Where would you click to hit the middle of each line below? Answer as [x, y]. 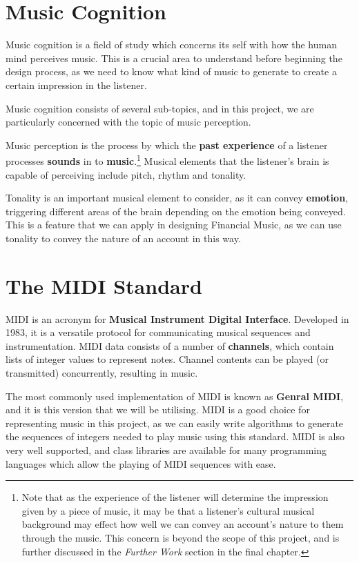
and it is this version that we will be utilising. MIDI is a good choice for [158, 409]
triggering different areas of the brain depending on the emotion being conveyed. [176, 211]
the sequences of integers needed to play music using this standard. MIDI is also [175, 436]
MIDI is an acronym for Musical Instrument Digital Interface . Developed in [177, 318]
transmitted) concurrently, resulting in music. [102, 373]
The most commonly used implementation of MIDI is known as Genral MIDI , [175, 396]
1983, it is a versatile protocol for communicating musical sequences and [158, 332]
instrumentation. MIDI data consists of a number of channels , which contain [170, 345]
